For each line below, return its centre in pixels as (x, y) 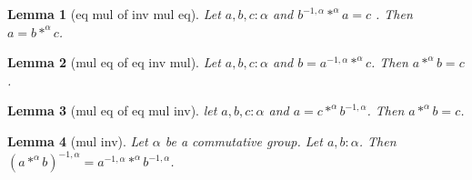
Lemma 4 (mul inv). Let (78, 140)
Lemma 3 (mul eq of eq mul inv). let (112, 110)
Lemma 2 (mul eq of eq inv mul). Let (114, 62)
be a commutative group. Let (244, 140)
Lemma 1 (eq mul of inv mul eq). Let (114, 14)
